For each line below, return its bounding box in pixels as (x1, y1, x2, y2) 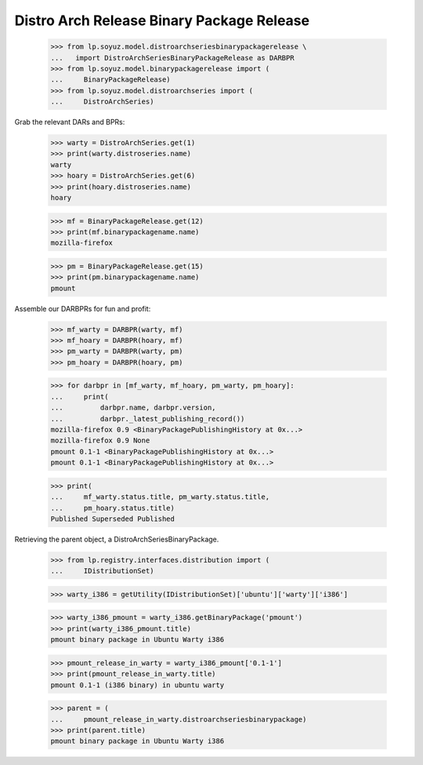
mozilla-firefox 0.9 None (50, 436, 150, 445)
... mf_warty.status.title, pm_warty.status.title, (50, 493, 270, 501)
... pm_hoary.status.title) (50, 503, 175, 512)
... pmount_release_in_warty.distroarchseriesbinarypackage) (50, 715, 307, 723)
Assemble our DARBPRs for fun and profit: (14, 304, 151, 313)
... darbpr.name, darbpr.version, (50, 403, 216, 412)
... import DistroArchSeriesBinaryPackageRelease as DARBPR (50, 53, 295, 62)
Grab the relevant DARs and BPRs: (14, 118, 125, 127)
